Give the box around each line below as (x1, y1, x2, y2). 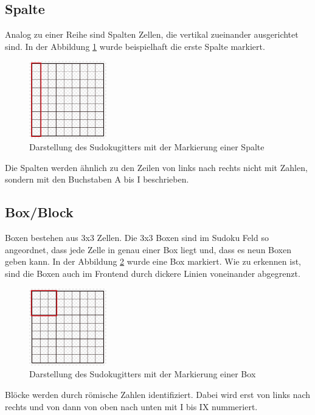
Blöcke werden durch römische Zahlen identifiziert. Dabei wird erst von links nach (5, 388, 311, 400)
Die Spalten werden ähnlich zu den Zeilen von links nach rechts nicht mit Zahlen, (5, 161, 308, 173)
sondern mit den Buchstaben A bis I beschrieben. (5, 173, 189, 186)
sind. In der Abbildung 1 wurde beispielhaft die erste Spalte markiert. (5, 40, 265, 52)
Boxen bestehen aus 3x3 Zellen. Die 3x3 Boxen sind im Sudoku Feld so (5, 231, 269, 244)
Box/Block (5, 203, 74, 221)
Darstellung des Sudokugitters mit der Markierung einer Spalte (29, 141, 265, 153)
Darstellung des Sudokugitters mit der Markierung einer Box (29, 368, 256, 380)
